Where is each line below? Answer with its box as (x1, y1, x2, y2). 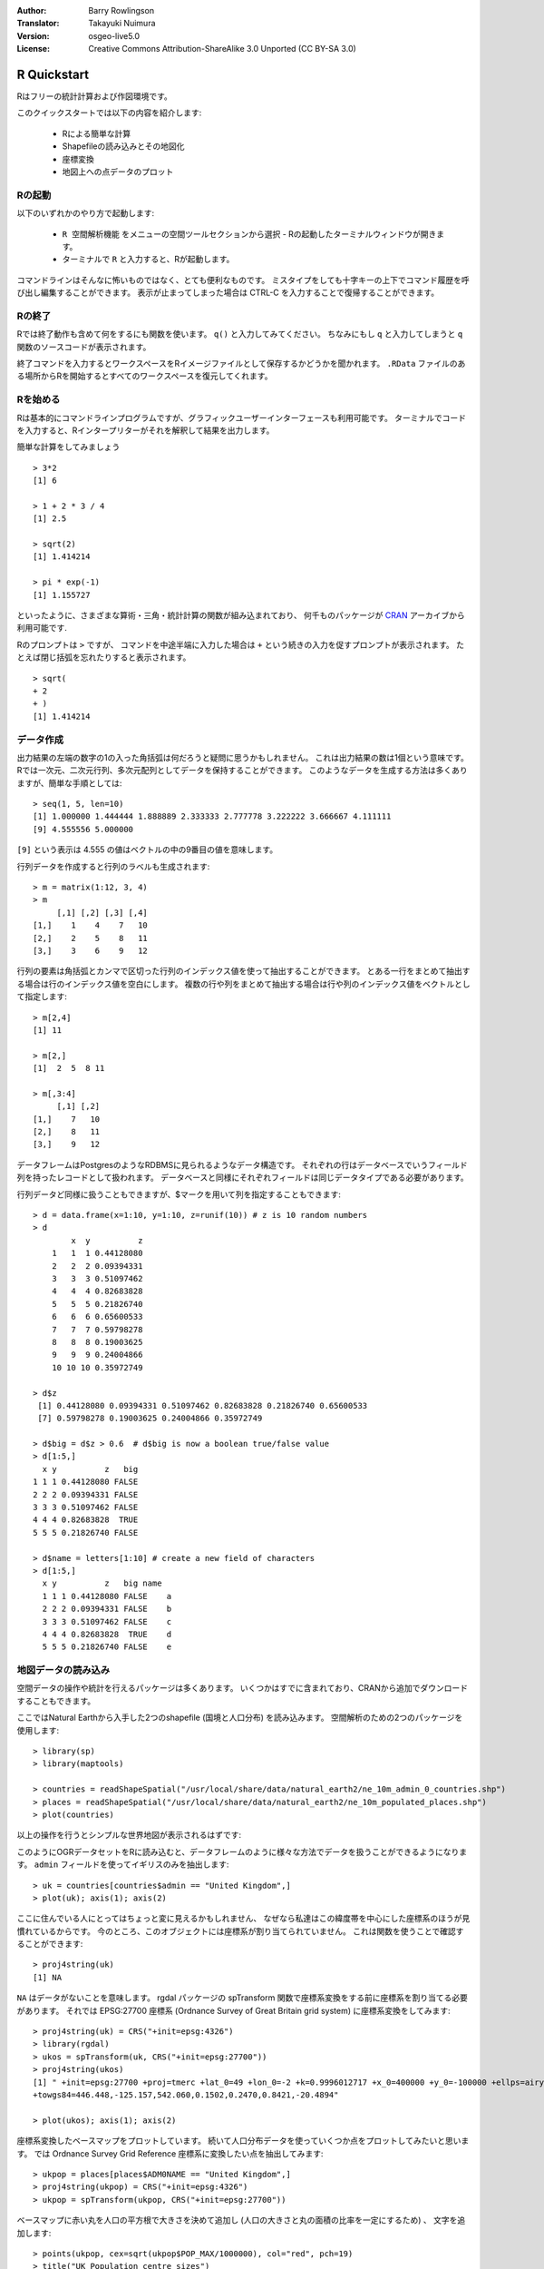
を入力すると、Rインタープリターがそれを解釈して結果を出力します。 (16, 425, 275, 436)
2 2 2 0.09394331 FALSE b (42, 1604, 172, 1615)
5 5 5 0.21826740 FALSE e (42, 1642, 172, 1652)
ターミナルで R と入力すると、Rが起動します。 (62, 254, 235, 265)
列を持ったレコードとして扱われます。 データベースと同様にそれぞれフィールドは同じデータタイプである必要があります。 (16, 1172, 469, 1184)
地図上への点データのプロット (62, 166, 174, 177)
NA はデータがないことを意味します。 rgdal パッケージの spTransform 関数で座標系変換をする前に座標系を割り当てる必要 (16, 1992, 469, 2003)
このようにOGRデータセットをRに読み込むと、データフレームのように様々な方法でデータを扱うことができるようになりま (16, 1846, 467, 1857)
